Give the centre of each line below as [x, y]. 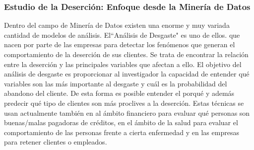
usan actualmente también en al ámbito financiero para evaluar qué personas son [127, 112]
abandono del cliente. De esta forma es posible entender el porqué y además [119, 93]
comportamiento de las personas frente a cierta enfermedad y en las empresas [122, 132]
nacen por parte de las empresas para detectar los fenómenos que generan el [120, 44]
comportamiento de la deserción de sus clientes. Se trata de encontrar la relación [126, 54]
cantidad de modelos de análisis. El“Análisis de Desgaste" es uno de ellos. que [122, 35]
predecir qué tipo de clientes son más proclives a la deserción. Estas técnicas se [124, 103]
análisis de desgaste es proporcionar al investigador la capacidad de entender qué [127, 74]
